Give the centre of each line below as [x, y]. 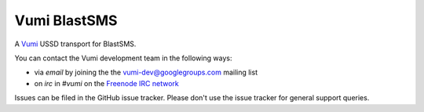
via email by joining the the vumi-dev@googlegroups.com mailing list [146, 72]
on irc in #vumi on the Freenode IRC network [107, 83]
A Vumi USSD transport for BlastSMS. [75, 44]
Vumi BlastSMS [66, 20]
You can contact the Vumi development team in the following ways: [123, 58]
